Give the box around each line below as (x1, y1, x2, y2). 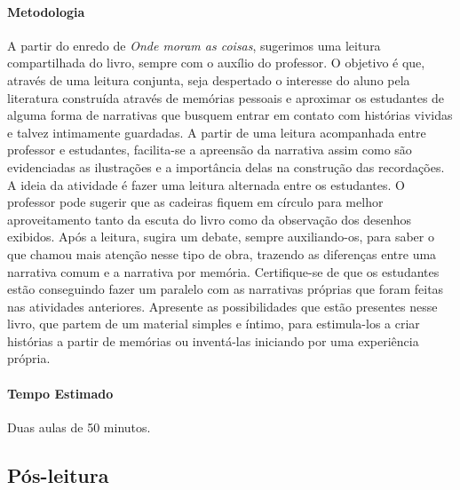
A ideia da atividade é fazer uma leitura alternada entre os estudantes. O (7, 175, 405, 194)
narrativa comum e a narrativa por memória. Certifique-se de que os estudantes (7, 262, 440, 281)
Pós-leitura (7, 461, 109, 488)
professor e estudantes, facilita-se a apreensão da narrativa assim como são (7, 140, 412, 159)
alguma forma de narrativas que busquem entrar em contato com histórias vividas (7, 106, 453, 124)
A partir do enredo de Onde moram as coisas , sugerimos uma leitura (7, 36, 381, 54)
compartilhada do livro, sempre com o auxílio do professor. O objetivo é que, (7, 53, 425, 72)
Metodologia (7, 2, 85, 20)
